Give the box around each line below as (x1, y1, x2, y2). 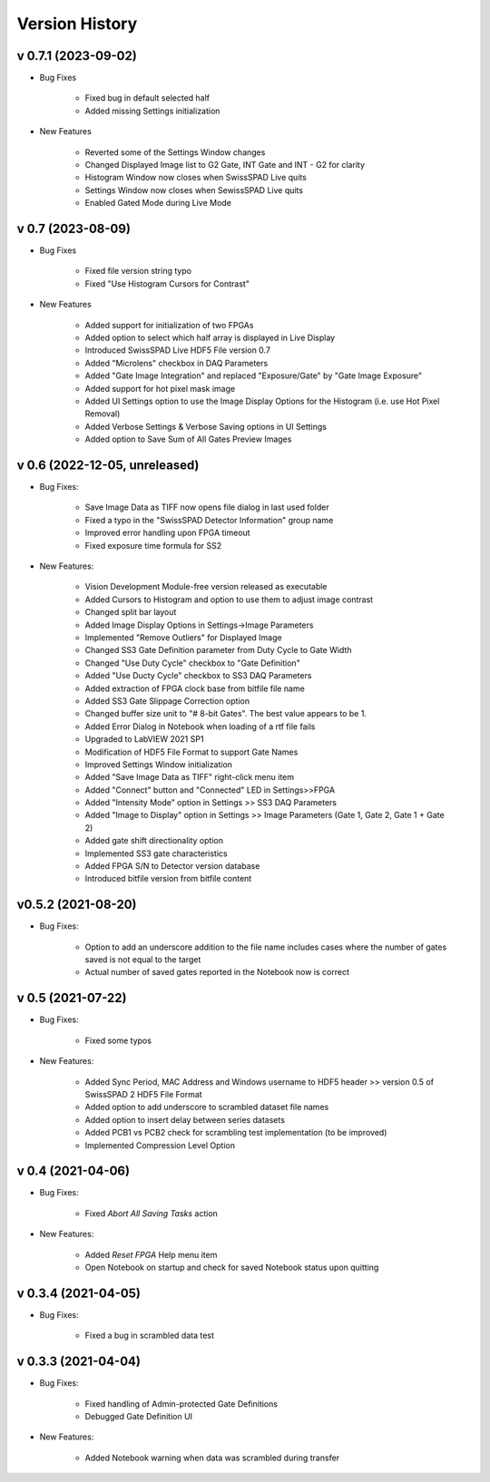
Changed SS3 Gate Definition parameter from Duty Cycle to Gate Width (84, 645, 352, 656)
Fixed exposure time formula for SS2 (84, 540, 222, 551)
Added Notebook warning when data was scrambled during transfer (84, 1452, 340, 1463)
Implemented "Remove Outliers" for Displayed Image (84, 631, 282, 643)
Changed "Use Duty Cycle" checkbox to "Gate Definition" (84, 658, 301, 668)
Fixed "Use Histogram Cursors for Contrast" (84, 278, 250, 289)
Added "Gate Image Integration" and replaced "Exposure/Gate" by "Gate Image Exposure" (84, 370, 423, 381)
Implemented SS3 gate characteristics (84, 848, 228, 859)
